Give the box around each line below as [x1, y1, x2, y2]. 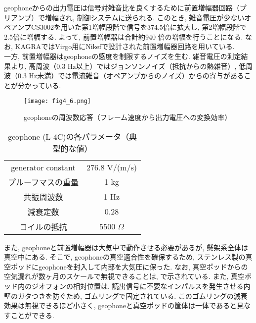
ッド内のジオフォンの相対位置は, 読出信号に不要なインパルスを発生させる [4, 280, 244, 291]
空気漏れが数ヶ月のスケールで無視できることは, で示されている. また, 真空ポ [4, 271, 252, 281]
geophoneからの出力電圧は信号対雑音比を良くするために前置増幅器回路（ [4, 2, 240, 12]
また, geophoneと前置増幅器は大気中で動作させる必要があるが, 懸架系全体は [4, 242, 248, 252]
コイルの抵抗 [19, 220, 67, 232]
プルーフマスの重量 [8, 176, 79, 188]
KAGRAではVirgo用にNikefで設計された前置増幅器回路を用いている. [15, 41, 235, 52]
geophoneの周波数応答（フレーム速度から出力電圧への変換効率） [24, 112, 232, 122]
